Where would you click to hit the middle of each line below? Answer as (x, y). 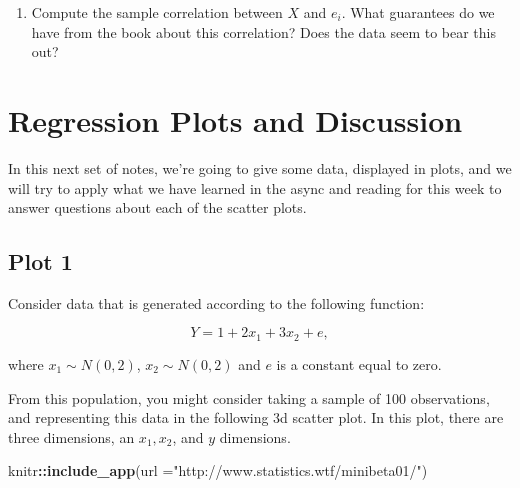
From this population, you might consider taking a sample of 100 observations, (249, 397)
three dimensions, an (71, 436)
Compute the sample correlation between (157, 12)
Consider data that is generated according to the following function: (216, 302)
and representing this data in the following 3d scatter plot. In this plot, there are (256, 417)
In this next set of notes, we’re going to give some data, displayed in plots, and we (260, 167)
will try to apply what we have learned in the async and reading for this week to (255, 187)
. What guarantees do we (418, 12)
